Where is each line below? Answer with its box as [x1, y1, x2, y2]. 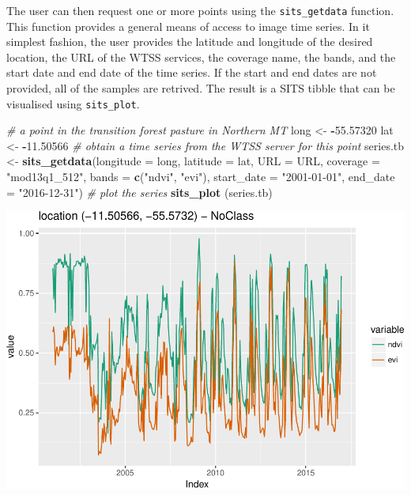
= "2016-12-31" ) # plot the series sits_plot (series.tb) [6, 183, 273, 200]
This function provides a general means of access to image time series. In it [6, 17, 370, 34]
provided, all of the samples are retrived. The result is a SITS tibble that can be [6, 80, 395, 96]
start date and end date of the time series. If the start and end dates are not [6, 64, 377, 81]
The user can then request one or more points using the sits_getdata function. [6, 2, 394, 18]
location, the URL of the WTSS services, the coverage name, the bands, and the [6, 48, 396, 65]
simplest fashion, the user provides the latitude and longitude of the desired [6, 33, 373, 50]
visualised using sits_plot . [6, 95, 140, 111]
